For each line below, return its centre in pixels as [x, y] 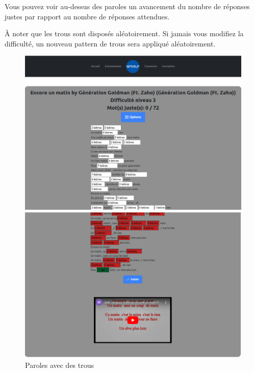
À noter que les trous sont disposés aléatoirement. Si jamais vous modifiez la [124, 33]
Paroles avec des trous [60, 365]
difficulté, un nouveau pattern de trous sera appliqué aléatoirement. [110, 43]
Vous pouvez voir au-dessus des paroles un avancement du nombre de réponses [127, 6]
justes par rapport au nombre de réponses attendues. [87, 16]
